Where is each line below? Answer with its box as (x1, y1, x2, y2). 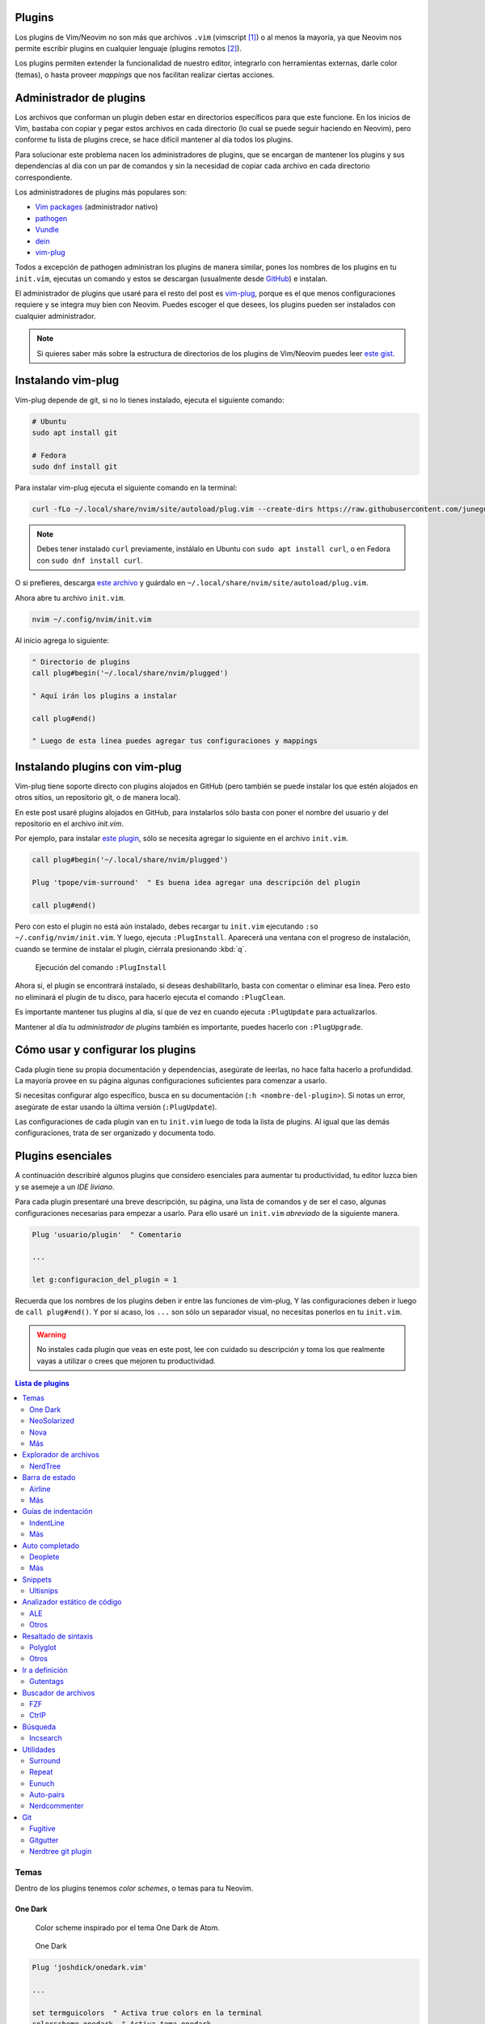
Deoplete (29, 1551, 60, 1562)
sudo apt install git (32, 427, 118, 437)
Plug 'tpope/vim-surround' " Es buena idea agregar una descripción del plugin (32, 878, 361, 887)
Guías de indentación (22, 1507, 93, 1516)
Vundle (35, 225, 60, 235)
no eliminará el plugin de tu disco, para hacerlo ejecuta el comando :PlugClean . (15, 992, 286, 1001)
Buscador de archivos (22, 1688, 95, 1698)
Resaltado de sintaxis (22, 1631, 93, 1641)
